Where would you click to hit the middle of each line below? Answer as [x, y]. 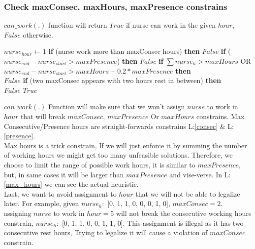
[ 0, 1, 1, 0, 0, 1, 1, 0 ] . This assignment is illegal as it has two [153, 223]
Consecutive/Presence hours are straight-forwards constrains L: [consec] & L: [119, 126]
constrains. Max [221, 116]
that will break [43, 116]
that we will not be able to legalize [188, 193]
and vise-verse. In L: [200, 174]
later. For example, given [42, 203]
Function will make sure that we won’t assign [117, 106]
